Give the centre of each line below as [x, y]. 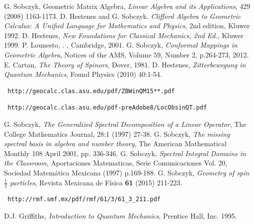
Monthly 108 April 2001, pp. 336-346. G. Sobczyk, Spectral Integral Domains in [125, 153]
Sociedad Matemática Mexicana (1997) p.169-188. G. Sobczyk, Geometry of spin [127, 172]
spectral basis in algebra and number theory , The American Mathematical [115, 143]
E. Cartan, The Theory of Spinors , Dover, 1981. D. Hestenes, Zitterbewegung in [125, 64]
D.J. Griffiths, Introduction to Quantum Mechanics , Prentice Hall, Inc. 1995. [121, 215]
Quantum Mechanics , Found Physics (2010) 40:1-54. [83, 74]
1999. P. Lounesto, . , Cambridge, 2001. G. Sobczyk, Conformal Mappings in [121, 45]
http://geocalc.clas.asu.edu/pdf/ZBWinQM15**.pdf [91, 91]
